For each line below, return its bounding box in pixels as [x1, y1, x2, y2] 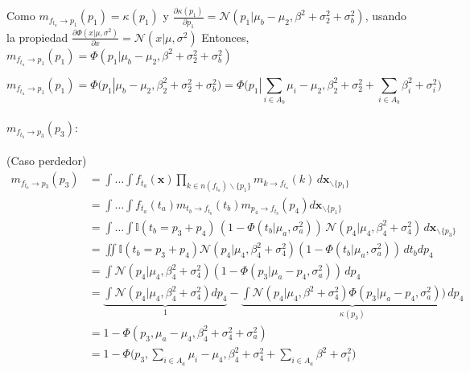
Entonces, [201, 28, 249, 45]
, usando [365, 7, 407, 24]
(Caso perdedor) [6, 152, 87, 169]
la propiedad [6, 28, 68, 45]
